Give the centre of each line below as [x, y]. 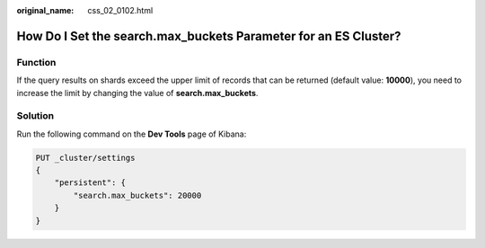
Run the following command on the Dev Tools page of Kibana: [132, 134]
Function [36, 62]
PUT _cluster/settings [85, 158]
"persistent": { [90, 183]
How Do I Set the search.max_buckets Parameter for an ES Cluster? [209, 36]
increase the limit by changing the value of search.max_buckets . [137, 93]
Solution [35, 116]
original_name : [45, 10]
